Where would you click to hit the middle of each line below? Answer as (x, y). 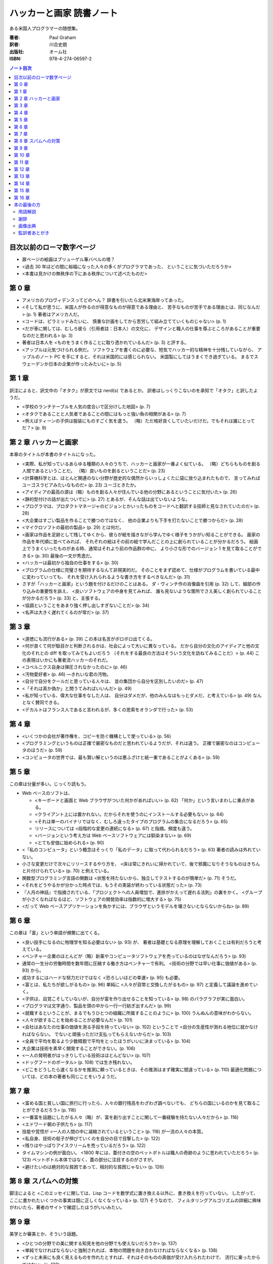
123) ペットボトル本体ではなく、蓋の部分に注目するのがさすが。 (89, 1160)
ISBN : (15, 59)
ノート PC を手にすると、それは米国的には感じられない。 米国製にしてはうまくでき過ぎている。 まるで (147, 357)
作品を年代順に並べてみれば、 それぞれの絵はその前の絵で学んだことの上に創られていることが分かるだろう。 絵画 (140, 541)
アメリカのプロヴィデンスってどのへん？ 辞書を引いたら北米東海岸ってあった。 (104, 300)
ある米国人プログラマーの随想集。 (45, 28)
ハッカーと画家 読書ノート (64, 13)
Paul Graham (63, 37)
